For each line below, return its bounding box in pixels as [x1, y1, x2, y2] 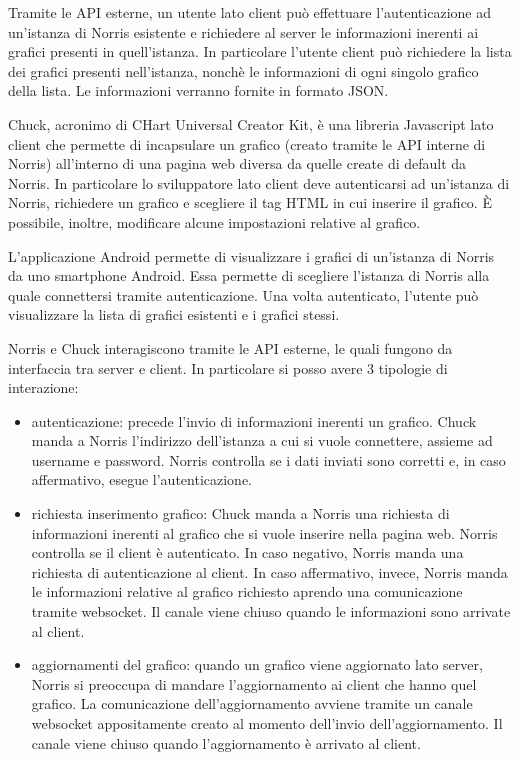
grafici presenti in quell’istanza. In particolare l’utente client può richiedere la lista [8, 41, 512, 62]
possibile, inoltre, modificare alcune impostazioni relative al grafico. [8, 211, 421, 232]
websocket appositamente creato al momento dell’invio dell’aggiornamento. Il [31, 713, 503, 733]
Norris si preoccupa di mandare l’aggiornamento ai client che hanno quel [31, 673, 477, 694]
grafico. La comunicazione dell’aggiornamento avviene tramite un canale [31, 693, 473, 714]
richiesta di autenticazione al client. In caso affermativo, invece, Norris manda [31, 561, 508, 582]
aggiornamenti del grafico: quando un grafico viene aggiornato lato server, [31, 654, 483, 675]
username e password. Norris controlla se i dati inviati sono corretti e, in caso [31, 449, 506, 470]
